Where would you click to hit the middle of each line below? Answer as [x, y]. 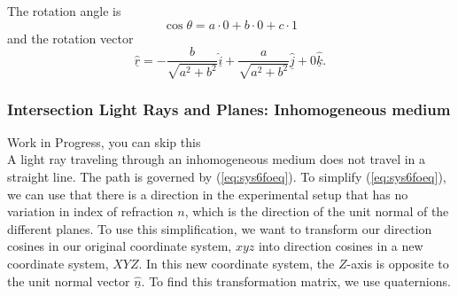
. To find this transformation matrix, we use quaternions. [296, 280]
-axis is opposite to [398, 264]
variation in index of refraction [90, 211]
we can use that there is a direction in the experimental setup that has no [208, 194]
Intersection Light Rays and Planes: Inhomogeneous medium [229, 109]
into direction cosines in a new [341, 246]
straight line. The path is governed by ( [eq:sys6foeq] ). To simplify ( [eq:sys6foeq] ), [227, 177]
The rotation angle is [64, 11]
